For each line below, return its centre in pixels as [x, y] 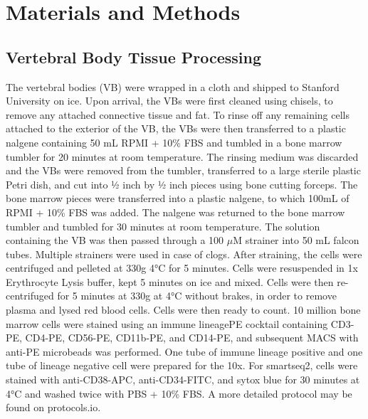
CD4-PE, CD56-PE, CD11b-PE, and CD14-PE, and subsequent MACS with [192, 338]
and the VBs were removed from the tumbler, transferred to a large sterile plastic [183, 170]
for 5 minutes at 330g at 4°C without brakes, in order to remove [197, 296]
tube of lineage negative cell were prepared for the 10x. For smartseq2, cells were [182, 365]
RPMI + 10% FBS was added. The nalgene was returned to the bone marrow [175, 212]
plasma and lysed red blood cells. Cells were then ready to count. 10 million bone [183, 310]
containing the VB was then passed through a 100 [115, 240]
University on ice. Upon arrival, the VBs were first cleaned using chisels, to [169, 101]
